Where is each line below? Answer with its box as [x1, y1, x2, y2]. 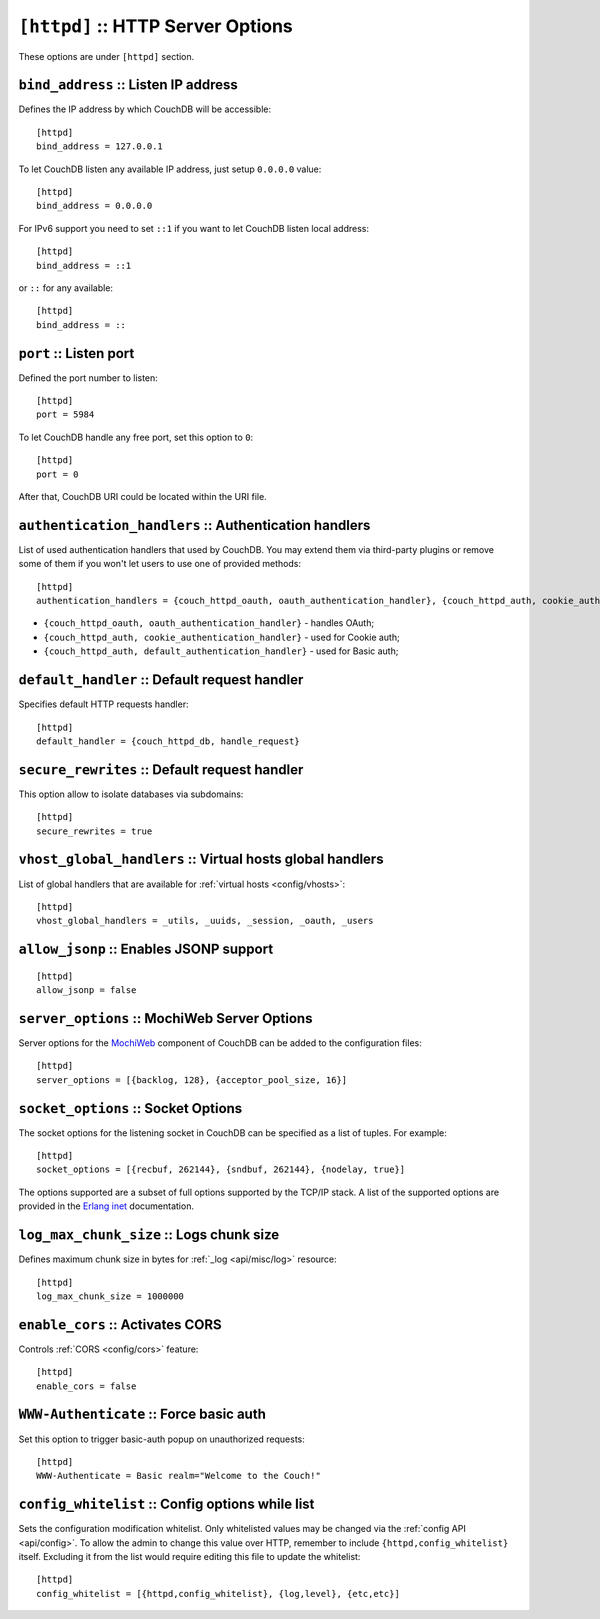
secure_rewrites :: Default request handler [18, 761, 304, 778]
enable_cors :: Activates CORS [18, 1316, 222, 1333]
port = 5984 [36, 409, 95, 420]
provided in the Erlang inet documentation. [18, 1200, 195, 1212]
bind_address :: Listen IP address [18, 76, 239, 94]
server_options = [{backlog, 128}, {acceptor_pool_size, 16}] [36, 1074, 348, 1085]
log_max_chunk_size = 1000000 [36, 1290, 185, 1302]
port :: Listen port [18, 345, 135, 362]
